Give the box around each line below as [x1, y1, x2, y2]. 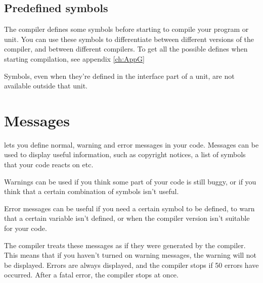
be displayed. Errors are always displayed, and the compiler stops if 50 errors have [4, 259, 259, 270]
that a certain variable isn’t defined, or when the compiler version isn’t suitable [4, 213, 250, 223]
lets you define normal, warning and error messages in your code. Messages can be [4, 139, 259, 150]
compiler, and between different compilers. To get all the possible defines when [4, 43, 248, 54]
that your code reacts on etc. [4, 159, 94, 170]
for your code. [4, 223, 47, 233]
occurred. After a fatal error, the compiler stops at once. [4, 269, 179, 280]
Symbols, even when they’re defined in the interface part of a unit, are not [4, 70, 235, 81]
